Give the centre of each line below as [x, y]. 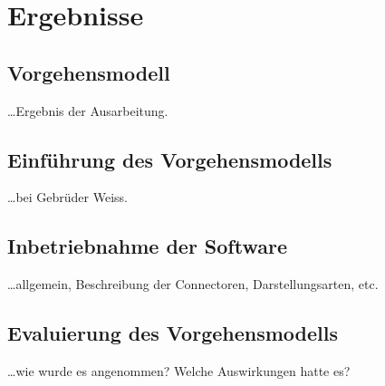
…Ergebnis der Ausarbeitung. [88, 110]
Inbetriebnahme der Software [147, 246]
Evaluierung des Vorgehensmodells [173, 333]
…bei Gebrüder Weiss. [67, 197]
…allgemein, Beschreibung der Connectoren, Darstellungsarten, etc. [193, 284]
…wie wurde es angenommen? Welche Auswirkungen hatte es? [179, 370]
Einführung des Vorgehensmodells [170, 159]
